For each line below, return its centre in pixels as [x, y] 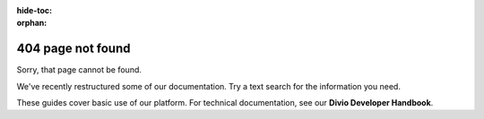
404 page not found [73, 49]
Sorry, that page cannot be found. [79, 70]
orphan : [32, 23]
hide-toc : [35, 10]
